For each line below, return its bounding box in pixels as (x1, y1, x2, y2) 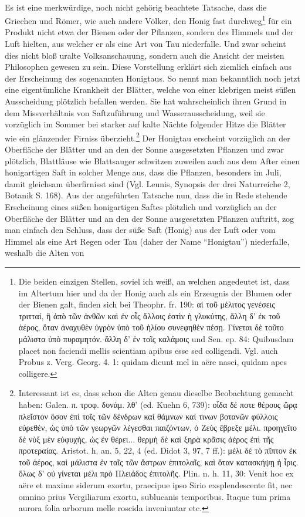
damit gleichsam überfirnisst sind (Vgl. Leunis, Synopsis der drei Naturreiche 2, (5, 177, 290, 190)
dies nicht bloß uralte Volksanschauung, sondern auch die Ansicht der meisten (5, 49, 284, 61)
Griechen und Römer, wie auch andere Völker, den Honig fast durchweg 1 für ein (5, 13, 292, 26)
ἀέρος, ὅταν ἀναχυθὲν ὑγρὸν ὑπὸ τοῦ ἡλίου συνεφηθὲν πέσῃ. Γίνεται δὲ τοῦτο (18, 321, 284, 333)
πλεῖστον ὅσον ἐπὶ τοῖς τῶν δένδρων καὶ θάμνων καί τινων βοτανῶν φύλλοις (18, 410, 278, 422)
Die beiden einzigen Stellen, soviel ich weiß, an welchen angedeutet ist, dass (18, 275, 290, 287)
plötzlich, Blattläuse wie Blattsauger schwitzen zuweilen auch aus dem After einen (5, 154, 300, 167)
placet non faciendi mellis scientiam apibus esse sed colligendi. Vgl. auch (18, 344, 278, 356)
